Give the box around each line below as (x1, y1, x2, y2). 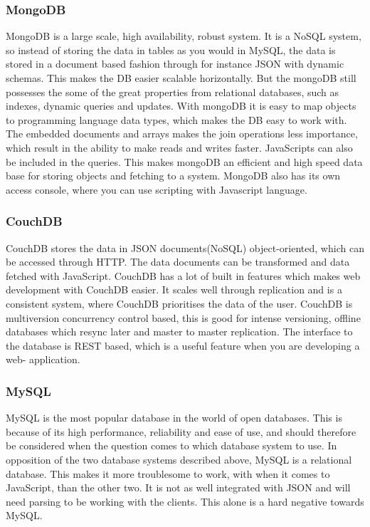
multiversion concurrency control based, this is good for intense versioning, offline (6, 310, 361, 325)
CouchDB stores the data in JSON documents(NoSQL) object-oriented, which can (6, 240, 364, 255)
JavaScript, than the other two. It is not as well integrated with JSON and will (6, 480, 351, 495)
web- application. (6, 352, 80, 367)
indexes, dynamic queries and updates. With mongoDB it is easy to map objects (6, 98, 356, 113)
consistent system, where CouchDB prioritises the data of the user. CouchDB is (6, 296, 353, 311)
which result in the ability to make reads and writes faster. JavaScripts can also (6, 140, 353, 155)
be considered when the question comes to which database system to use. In (6, 438, 337, 453)
